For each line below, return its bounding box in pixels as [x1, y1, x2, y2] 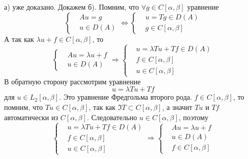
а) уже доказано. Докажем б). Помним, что [4, 2, 139, 12]
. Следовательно [87, 111, 137, 122]
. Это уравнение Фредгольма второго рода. [59, 92, 192, 102]
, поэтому [178, 111, 209, 122]
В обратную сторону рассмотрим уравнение [4, 76, 141, 86]
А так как [4, 33, 34, 44]
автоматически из [4, 111, 58, 122]
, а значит [162, 101, 193, 112]
